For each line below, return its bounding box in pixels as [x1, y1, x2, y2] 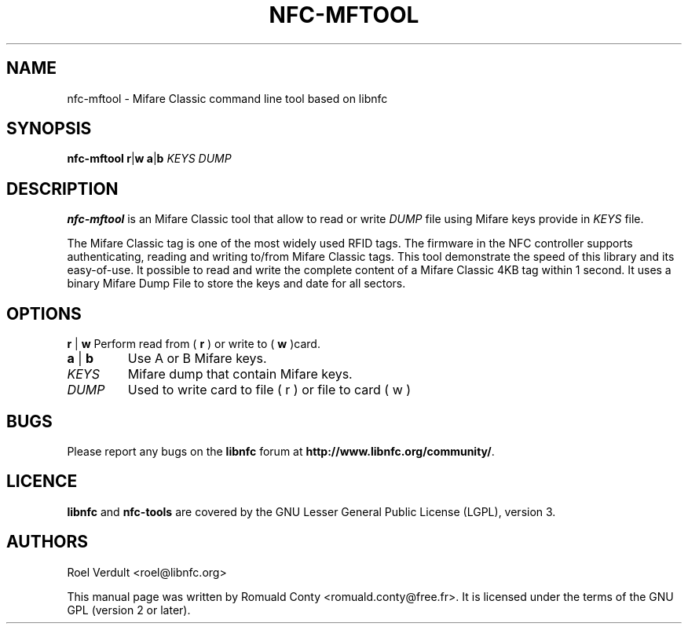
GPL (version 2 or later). [67, 603, 191, 617]
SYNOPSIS [6, 119, 92, 139]
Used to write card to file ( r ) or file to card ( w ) [127, 382, 412, 398]
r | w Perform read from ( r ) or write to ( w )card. [67, 337, 320, 351]
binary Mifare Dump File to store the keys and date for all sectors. [67, 277, 406, 291]
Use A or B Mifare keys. [127, 350, 267, 367]
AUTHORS [6, 532, 89, 552]
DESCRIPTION [6, 178, 119, 199]
